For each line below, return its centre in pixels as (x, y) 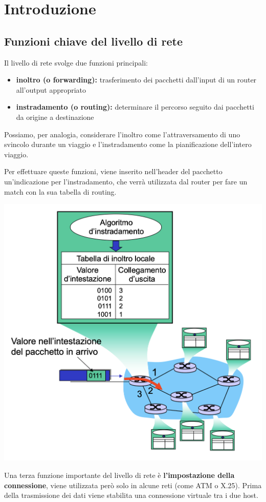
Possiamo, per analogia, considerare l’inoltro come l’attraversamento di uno (122, 134)
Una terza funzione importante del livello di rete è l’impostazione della (119, 475)
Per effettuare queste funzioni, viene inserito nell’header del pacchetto (113, 171)
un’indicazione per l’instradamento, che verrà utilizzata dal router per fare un (126, 181)
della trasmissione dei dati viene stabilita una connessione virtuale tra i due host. (131, 495)
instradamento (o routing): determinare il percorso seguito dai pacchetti (135, 107)
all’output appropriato (51, 89)
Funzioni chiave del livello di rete (94, 41)
